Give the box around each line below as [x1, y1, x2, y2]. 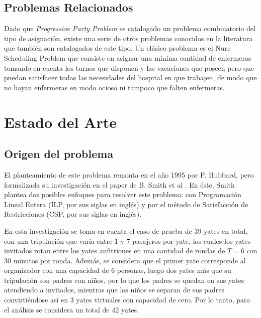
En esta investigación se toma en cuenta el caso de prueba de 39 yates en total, [4, 225, 248, 236]
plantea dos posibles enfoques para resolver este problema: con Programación [4, 189, 241, 200]
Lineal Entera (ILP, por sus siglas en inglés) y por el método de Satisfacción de [4, 199, 248, 209]
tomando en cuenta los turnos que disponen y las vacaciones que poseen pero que [4, 62, 254, 73]
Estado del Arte [4, 111, 117, 132]
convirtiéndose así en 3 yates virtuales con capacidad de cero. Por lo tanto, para [4, 294, 250, 305]
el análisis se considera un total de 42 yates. [4, 304, 139, 314]
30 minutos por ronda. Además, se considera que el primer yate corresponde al [4, 255, 246, 265]
